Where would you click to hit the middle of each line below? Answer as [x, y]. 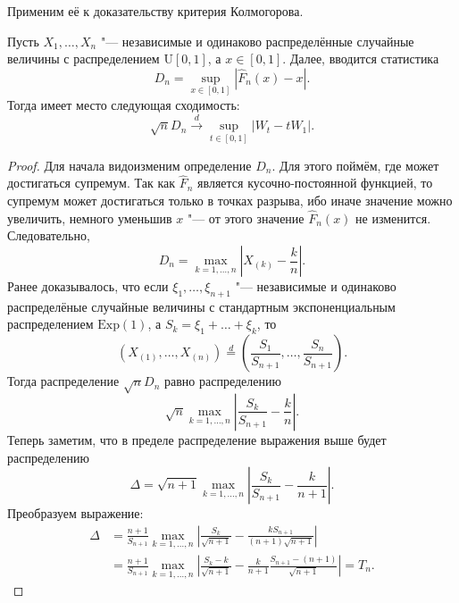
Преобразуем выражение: [75, 513]
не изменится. [393, 218]
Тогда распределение [63, 381]
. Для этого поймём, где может [355, 165]
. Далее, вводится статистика [361, 59]
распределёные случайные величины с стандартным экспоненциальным [201, 306]
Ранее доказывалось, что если [88, 286]
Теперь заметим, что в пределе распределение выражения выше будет [197, 439]
